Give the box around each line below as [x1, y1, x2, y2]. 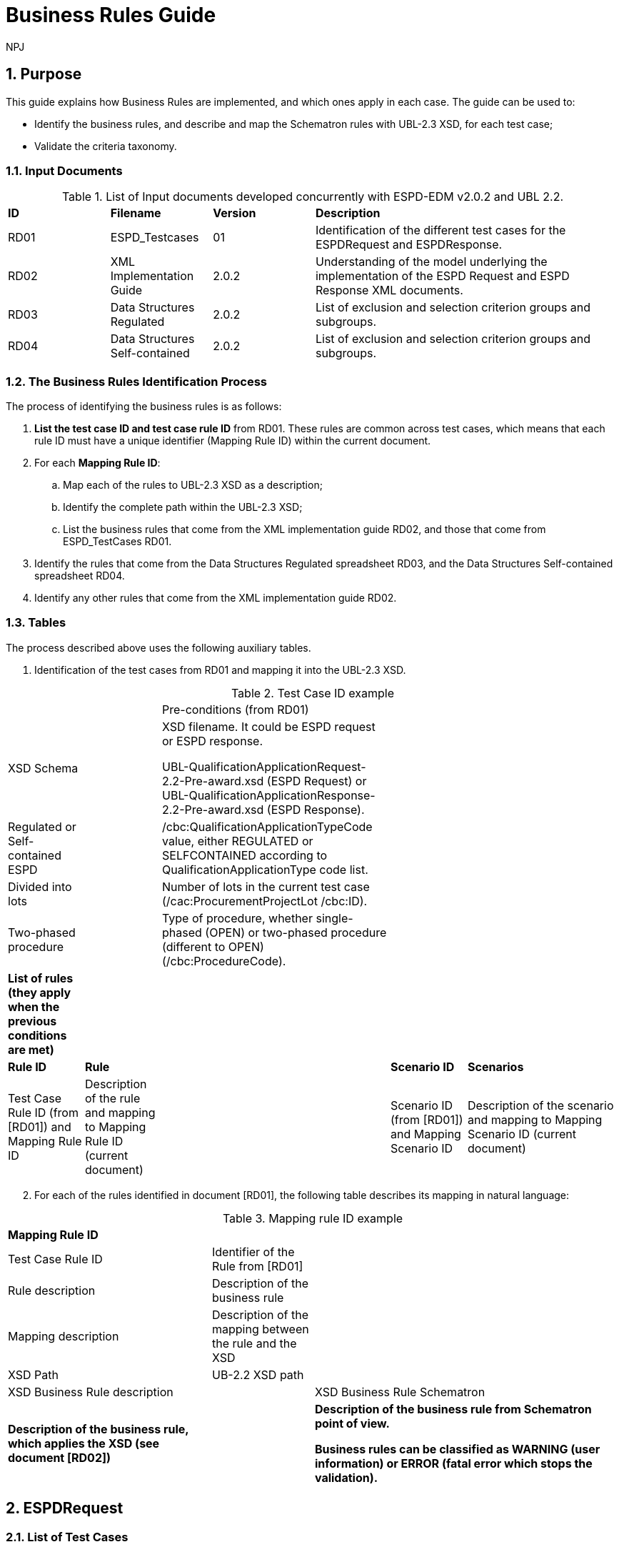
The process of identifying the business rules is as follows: [6, 400, 282, 413]
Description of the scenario [468, 1098, 614, 1113]
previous [8, 1013, 57, 1028]
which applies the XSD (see [8, 1436, 160, 1451]
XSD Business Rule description [8, 1384, 173, 1399]
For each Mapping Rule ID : [34, 457, 161, 469]
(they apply [8, 985, 71, 1000]
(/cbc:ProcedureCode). [162, 953, 286, 968]
